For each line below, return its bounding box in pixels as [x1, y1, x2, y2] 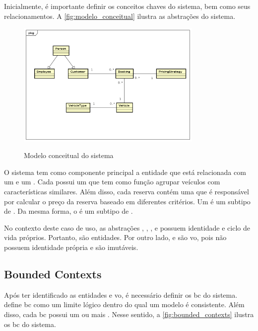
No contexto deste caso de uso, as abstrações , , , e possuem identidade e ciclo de [4, 222, 250, 233]
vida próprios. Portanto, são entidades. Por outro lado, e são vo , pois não [4, 232, 227, 243]
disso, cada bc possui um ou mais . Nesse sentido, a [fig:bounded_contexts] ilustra [4, 309, 254, 319]
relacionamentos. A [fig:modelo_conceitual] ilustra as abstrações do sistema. [4, 10, 236, 21]
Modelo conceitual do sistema [24, 150, 114, 161]
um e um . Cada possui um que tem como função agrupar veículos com [4, 176, 220, 187]
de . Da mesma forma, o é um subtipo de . [4, 206, 133, 216]
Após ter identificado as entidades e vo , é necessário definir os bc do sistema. [4, 289, 238, 300]
